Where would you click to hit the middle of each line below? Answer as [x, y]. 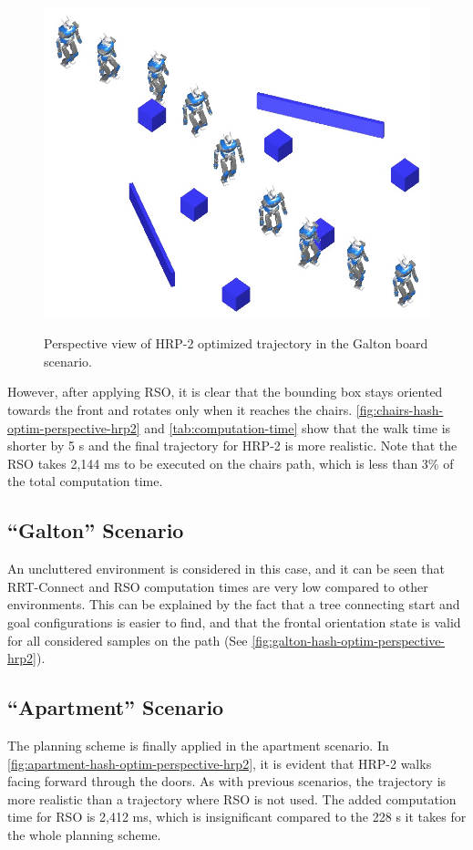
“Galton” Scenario [96, 530]
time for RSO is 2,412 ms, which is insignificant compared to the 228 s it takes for [237, 817]
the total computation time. [85, 481]
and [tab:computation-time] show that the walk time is [298, 427]
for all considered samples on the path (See [128, 640]
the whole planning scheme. [84, 834]
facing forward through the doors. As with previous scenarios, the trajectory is [227, 781]
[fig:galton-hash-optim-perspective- [349, 640]
